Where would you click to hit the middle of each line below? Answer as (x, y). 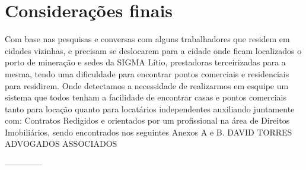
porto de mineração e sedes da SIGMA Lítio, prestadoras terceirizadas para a (145, 62)
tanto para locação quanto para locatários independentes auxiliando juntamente (150, 108)
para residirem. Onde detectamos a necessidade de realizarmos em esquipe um (147, 85)
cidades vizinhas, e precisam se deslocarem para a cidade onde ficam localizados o (153, 50)
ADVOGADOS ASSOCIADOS (61, 144)
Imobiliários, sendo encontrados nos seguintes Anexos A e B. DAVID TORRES (149, 132)
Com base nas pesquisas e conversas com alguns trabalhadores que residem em (147, 39)
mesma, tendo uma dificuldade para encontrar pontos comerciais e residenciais (147, 73)
